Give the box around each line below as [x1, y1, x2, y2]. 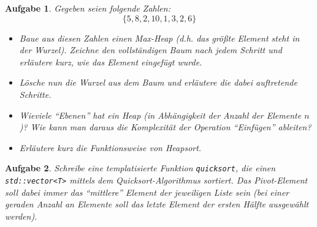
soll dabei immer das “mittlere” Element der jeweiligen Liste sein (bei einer [5, 185, 289, 198]
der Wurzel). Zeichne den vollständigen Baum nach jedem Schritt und [19, 43, 282, 56]
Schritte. [19, 87, 52, 100]
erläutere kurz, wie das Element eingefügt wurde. [19, 55, 202, 68]
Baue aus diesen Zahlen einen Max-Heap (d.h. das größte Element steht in [19, 31, 300, 44]
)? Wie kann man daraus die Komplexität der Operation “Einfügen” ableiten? [19, 121, 311, 133]
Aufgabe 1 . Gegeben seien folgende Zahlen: [5, 2, 170, 14]
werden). [5, 209, 37, 222]
